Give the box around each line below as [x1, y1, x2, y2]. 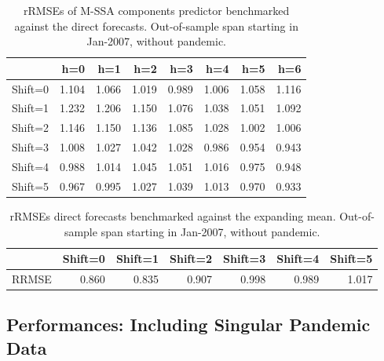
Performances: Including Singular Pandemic [6, 312, 371, 337]
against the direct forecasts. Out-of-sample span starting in [14, 17, 298, 34]
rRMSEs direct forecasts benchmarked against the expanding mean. [9, 207, 336, 224]
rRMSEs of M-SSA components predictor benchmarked [24, 2, 290, 18]
